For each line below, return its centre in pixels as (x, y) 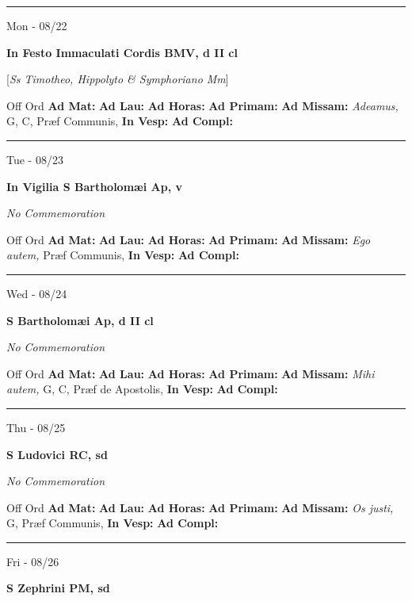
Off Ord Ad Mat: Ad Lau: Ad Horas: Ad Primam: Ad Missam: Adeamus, (202, 105)
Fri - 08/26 (33, 561)
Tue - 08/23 (35, 159)
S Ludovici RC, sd (57, 454)
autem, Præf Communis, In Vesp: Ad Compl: (123, 255)
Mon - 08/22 (37, 25)
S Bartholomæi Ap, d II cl (80, 320)
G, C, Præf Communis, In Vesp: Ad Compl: (120, 121)
